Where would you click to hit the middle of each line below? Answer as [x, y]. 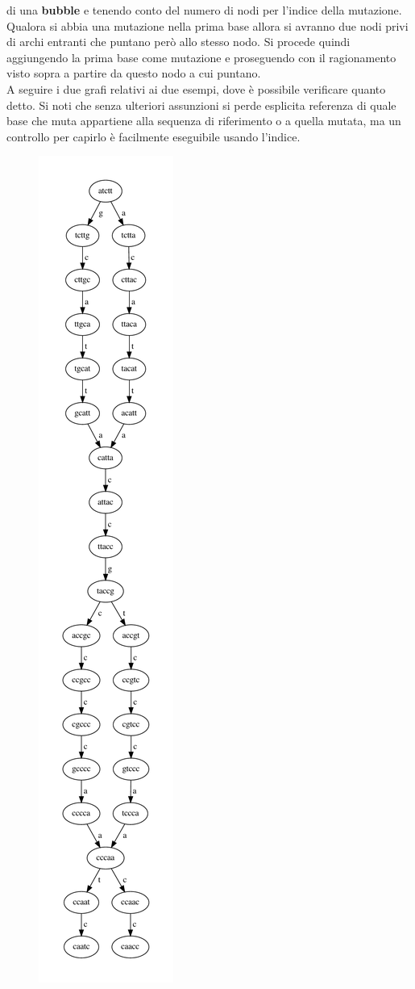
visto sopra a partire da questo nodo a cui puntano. [134, 73]
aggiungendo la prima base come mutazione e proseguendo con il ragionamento [201, 57]
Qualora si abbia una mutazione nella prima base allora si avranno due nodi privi [207, 25]
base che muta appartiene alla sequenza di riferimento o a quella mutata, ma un [204, 121]
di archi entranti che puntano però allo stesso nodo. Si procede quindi [178, 42]
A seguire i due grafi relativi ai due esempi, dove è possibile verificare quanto [196, 88]
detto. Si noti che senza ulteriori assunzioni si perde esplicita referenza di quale [201, 105]
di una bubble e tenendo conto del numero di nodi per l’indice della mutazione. [204, 10]
